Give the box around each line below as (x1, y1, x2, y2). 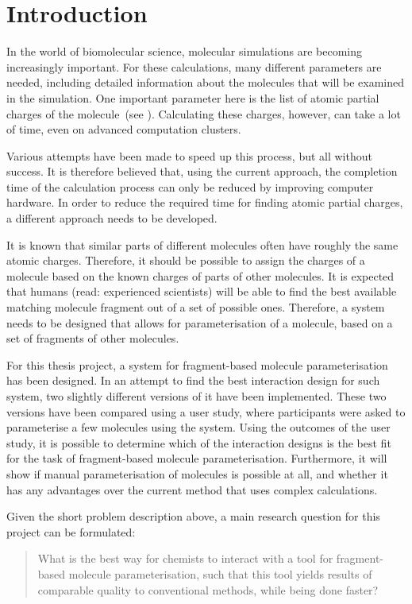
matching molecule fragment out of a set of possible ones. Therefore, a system (6, 299, 385, 316)
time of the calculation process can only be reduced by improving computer (6, 178, 374, 195)
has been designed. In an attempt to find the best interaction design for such (6, 372, 380, 389)
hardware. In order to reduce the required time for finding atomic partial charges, (6, 194, 403, 211)
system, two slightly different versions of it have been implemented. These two (6, 388, 387, 404)
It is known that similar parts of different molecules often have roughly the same (6, 236, 399, 253)
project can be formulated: (6, 523, 136, 540)
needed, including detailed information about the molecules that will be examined (6, 74, 405, 91)
